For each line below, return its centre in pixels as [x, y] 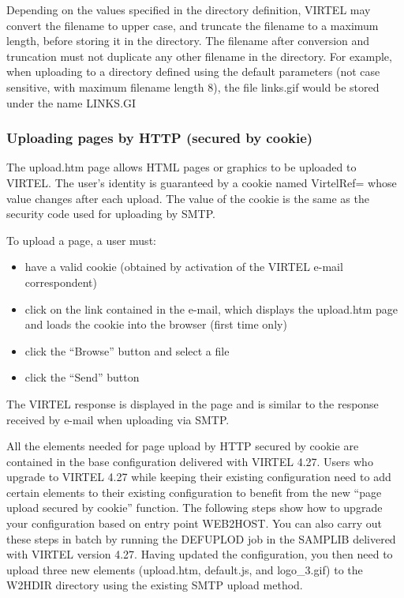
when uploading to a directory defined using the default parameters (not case [193, 71]
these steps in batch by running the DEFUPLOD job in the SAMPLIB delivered [201, 538]
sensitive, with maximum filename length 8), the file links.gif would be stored [193, 87]
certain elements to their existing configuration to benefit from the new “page [194, 492]
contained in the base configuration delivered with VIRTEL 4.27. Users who [190, 461]
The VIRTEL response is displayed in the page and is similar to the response [193, 403]
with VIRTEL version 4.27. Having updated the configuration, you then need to [200, 554]
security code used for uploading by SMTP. [111, 214]
